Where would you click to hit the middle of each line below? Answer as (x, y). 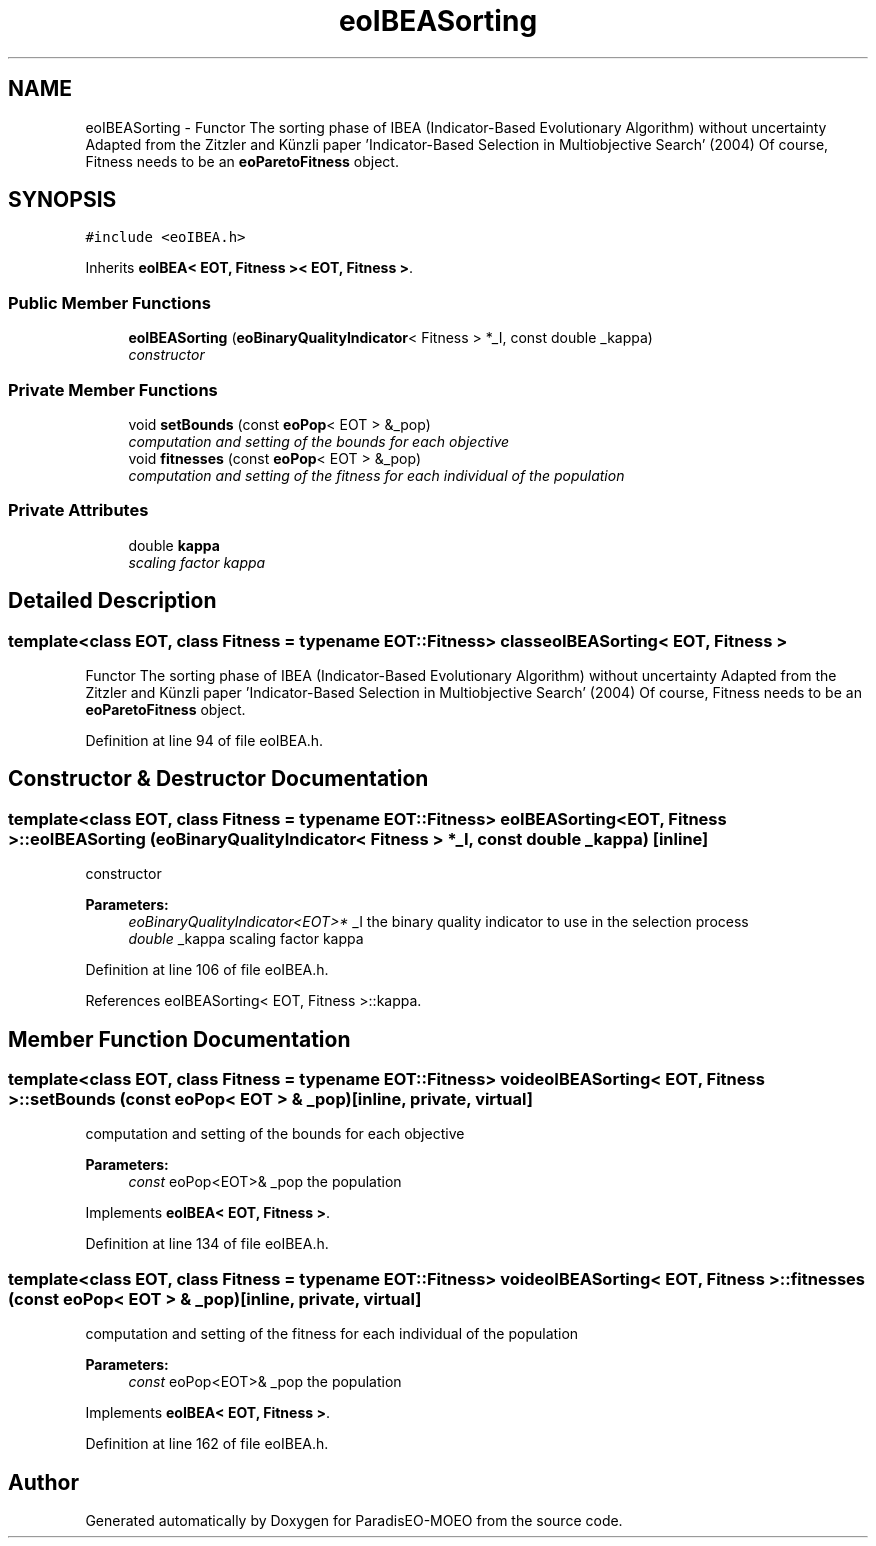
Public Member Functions (109, 302)
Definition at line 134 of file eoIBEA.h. (207, 1244)
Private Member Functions (113, 389)
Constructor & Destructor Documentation (218, 779)
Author (43, 1482)
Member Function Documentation (179, 1039)
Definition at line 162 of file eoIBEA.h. (207, 1444)
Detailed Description (112, 601)
